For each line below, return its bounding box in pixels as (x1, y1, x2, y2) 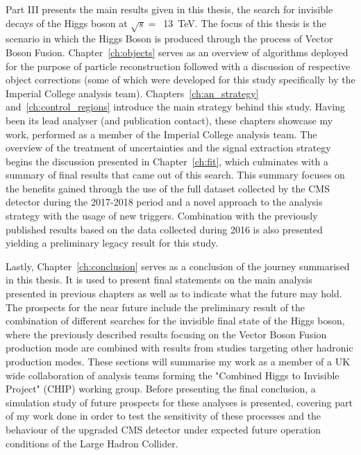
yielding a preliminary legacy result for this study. (6, 235, 219, 250)
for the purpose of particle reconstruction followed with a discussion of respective (6, 58, 351, 73)
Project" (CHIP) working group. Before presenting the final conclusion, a (6, 381, 316, 396)
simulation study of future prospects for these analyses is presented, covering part (6, 395, 353, 409)
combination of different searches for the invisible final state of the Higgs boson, (6, 313, 345, 328)
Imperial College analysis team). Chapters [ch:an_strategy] (6, 85, 259, 100)
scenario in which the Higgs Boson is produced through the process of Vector (6, 31, 333, 46)
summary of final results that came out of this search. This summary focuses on (6, 167, 345, 182)
